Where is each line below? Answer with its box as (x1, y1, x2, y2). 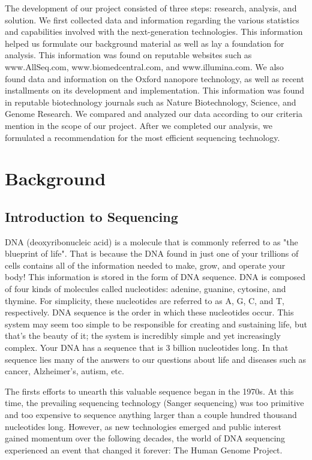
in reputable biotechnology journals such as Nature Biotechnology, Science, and (5, 95, 296, 108)
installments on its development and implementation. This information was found (5, 84, 304, 97)
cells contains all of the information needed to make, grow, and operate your (5, 258, 286, 271)
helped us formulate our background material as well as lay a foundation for (5, 37, 284, 49)
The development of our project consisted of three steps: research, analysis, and (5, 2, 297, 14)
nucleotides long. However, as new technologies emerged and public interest (5, 420, 281, 432)
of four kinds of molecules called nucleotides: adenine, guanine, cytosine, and (5, 282, 286, 295)
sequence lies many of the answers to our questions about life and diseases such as (5, 353, 307, 365)
